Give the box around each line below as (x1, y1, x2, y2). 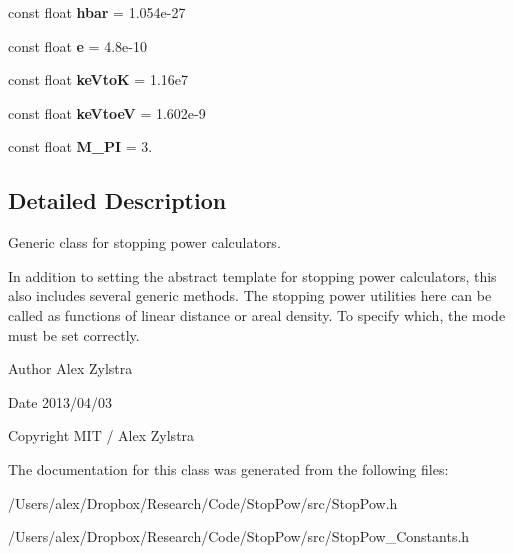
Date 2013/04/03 (8, 391, 113, 412)
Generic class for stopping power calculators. (8, 232, 281, 253)
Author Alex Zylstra (8, 358, 133, 379)
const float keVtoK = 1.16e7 (8, 69, 189, 90)
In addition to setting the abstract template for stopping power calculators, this (8, 265, 497, 286)
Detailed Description (8, 185, 227, 216)
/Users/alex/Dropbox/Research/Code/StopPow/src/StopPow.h (8, 492, 398, 513)
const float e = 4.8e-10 (8, 35, 147, 56)
